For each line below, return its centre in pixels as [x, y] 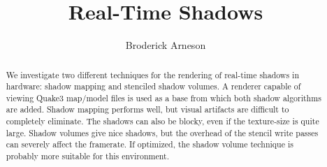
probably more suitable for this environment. [87, 156]
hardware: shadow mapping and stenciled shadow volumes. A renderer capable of [153, 86]
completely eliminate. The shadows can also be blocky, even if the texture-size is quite [162, 121]
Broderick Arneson [166, 45]
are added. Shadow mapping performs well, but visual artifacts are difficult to [147, 109]
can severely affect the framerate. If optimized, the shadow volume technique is [150, 144]
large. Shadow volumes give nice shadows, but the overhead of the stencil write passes [162, 132]
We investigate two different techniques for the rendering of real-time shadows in [153, 74]
